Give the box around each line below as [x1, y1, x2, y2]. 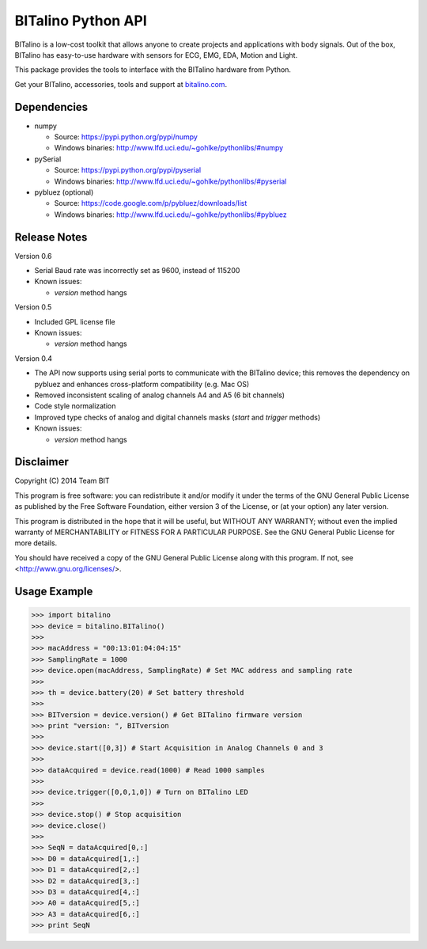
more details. [14, 538, 58, 548]
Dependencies [14, 100, 89, 114]
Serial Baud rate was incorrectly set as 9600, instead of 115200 [34, 266, 240, 275]
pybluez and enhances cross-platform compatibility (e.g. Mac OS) [34, 379, 250, 389]
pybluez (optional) [34, 187, 94, 197]
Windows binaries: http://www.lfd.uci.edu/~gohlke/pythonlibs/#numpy [54, 143, 284, 153]
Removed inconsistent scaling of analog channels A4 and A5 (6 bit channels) [34, 390, 285, 400]
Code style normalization [34, 401, 116, 411]
